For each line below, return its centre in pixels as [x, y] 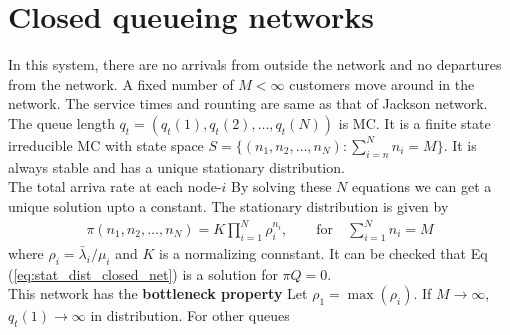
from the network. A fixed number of [121, 83]
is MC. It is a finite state [414, 122]
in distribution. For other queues [190, 315]
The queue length [61, 122]
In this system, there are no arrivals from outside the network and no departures [255, 64]
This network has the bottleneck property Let [158, 293]
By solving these [281, 186]
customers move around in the [382, 83]
